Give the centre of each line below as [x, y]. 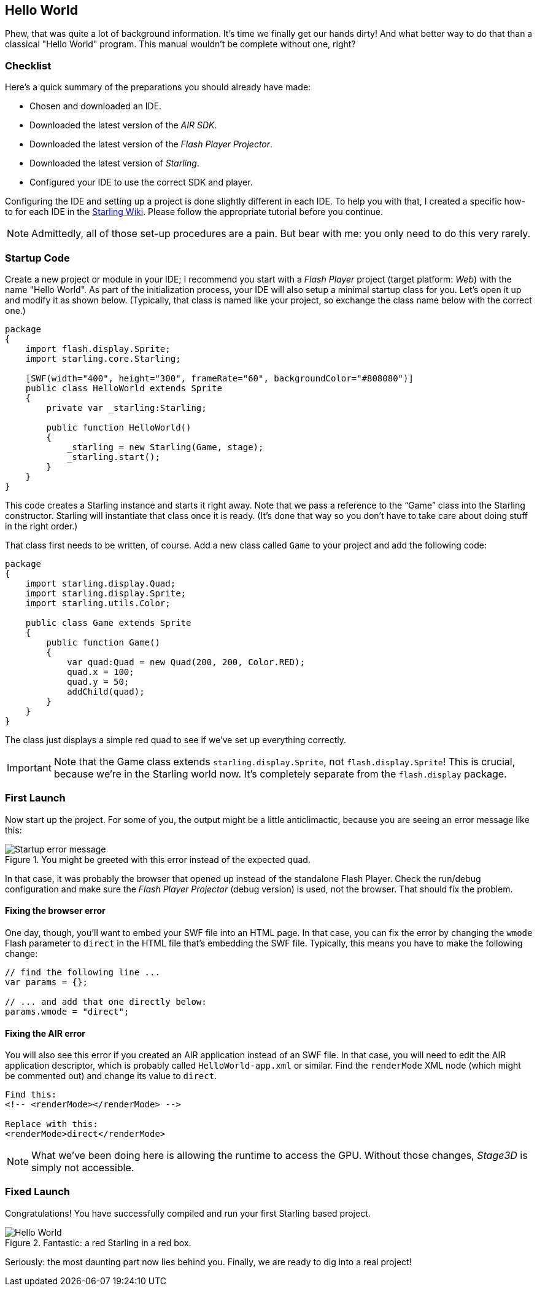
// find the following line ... [83, 972]
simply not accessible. [83, 1168]
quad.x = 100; [101, 672]
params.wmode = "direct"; [67, 1011]
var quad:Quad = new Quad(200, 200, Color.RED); [186, 662]
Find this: [31, 1095]
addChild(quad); [106, 691]
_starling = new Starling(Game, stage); [165, 447]
